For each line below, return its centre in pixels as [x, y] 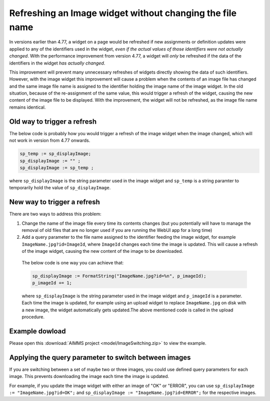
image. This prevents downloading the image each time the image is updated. [89, 376]
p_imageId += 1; [52, 283]
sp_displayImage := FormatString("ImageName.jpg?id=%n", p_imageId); [119, 276]
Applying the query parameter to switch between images [100, 357]
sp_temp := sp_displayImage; [55, 154]
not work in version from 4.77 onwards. [50, 141]
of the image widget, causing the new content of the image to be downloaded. [102, 251]
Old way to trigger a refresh [53, 121]
